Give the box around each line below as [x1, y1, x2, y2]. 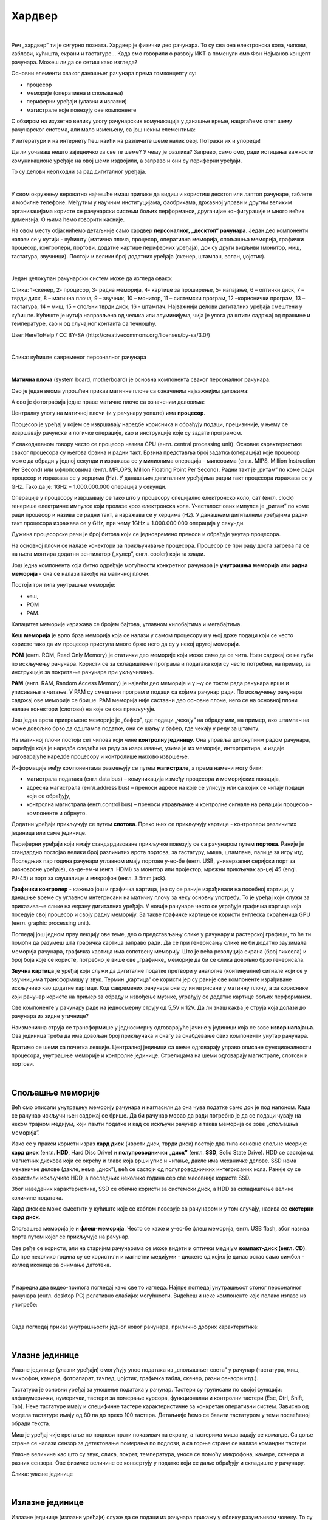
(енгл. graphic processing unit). [11, 919, 91, 927]
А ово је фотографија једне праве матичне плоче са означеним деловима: [11, 398, 205, 406]
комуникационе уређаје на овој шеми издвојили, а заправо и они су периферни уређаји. [11, 157, 242, 164]
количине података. [11, 1194, 63, 1201]
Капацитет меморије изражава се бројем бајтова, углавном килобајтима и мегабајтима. [11, 620, 242, 627]
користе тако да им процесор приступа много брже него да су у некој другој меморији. [11, 640, 241, 648]
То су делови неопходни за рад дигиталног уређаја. [11, 168, 147, 176]
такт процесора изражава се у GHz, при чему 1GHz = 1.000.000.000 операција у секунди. [11, 520, 245, 527]
